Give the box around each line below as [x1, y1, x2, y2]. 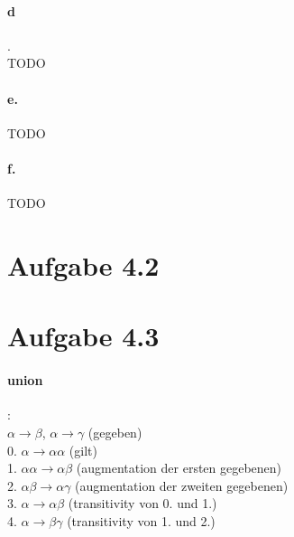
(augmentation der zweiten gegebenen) [75, 476, 289, 495]
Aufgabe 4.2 [7, 246, 160, 283]
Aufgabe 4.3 [7, 317, 160, 354]
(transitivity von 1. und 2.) [67, 511, 216, 530]
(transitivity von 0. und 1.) [68, 494, 217, 513]
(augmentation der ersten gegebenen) [76, 458, 282, 477]
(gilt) [69, 440, 97, 459]
